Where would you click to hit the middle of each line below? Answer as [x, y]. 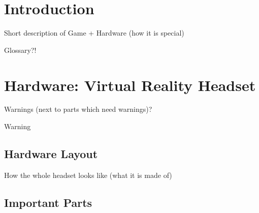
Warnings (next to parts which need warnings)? [78, 109]
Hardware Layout [51, 154]
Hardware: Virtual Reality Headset [130, 85]
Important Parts [48, 202]
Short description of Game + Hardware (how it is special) [94, 33]
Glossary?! [20, 50]
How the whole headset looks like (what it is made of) [88, 175]
